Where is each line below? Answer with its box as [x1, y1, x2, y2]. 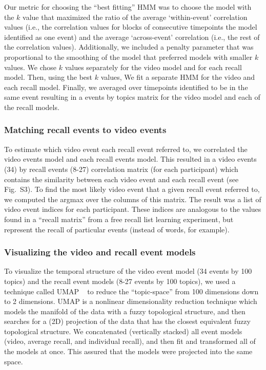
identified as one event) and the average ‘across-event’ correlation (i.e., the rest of [4, 31, 260, 42]
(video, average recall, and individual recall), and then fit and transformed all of [4, 336, 256, 346]
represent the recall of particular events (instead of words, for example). [4, 224, 230, 234]
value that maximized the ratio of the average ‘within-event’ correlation [23, 11, 248, 22]
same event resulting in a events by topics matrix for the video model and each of [4, 92, 260, 102]
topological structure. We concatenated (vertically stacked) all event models [4, 325, 242, 336]
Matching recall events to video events [4, 123, 167, 136]
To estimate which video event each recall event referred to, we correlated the [4, 143, 248, 154]
